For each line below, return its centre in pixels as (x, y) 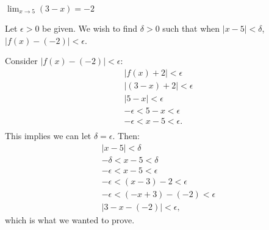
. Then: (126, 135)
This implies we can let (48, 135)
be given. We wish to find (90, 28)
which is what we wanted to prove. (70, 219)
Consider (21, 61)
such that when (191, 28)
